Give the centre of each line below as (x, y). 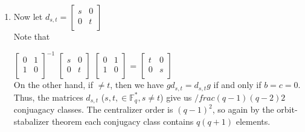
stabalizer (31, 121)
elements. (253, 121)
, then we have (137, 85)
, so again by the (243, 109)
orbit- (287, 109)
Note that (32, 36)
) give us (176, 97)
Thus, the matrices (48, 97)
